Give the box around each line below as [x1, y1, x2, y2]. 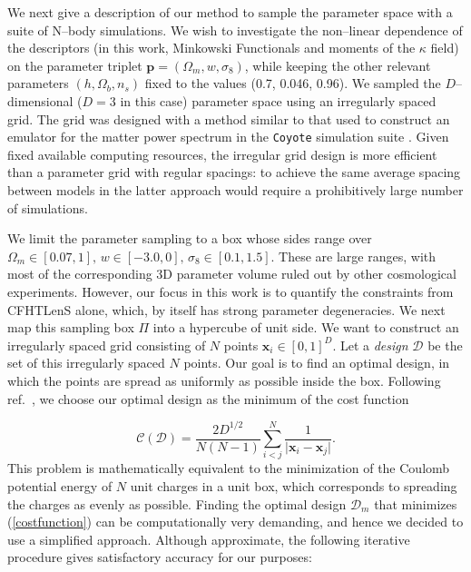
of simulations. [7, 198, 88, 217]
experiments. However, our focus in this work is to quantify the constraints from [7, 281, 454, 301]
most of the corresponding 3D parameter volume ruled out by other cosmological [7, 264, 456, 283]
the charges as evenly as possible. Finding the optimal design [7, 494, 347, 513]
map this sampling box [7, 318, 134, 337]
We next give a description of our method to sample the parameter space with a [7, 3, 453, 21]
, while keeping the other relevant [244, 55, 431, 74]
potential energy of [7, 477, 113, 496]
